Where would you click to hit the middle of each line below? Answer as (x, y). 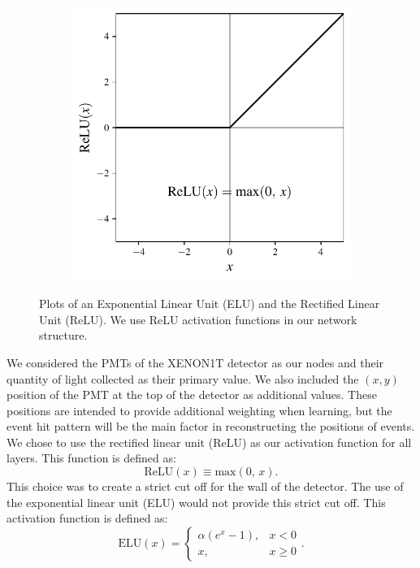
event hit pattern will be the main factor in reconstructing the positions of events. (211, 426)
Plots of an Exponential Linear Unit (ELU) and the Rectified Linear (210, 304)
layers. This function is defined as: (91, 458)
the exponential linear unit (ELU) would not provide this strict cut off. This (196, 502)
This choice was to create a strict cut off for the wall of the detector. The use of (205, 486)
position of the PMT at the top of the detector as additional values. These (192, 395)
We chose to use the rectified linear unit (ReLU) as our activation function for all (209, 442)
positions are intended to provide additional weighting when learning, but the (199, 410)
